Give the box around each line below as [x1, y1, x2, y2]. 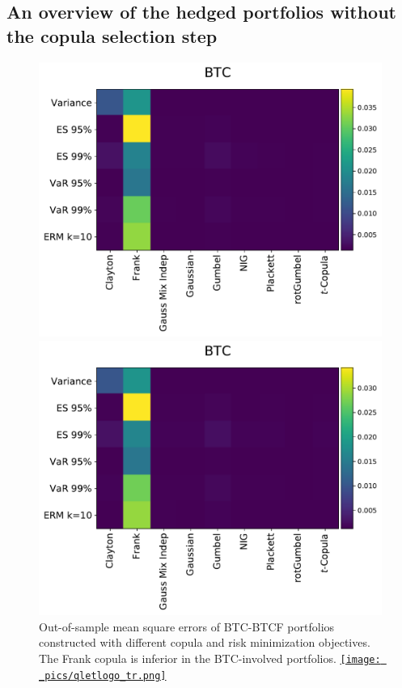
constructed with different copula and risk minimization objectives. [39, 634, 370, 651]
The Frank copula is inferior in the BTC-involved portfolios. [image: [39, 650, 381, 667]
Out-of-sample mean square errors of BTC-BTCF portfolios [39, 618, 335, 635]
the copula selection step [6, 23, 218, 48]
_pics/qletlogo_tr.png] [39, 669, 167, 682]
